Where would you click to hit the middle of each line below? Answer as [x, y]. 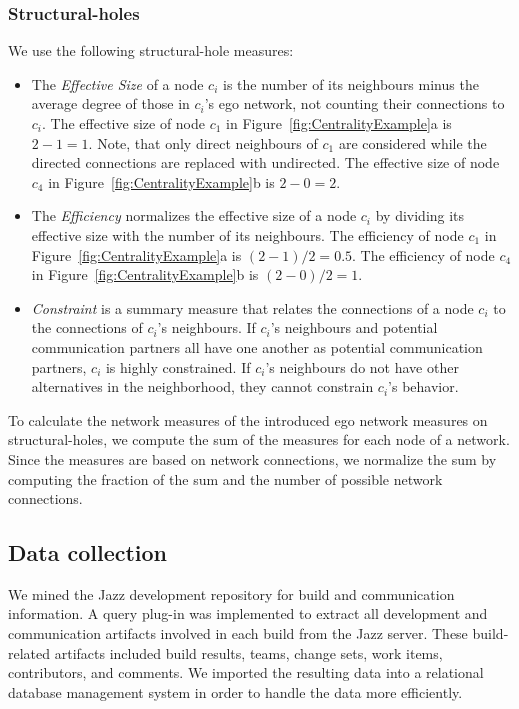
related [29, 652]
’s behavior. [423, 386]
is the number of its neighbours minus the [351, 83]
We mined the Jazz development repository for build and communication [231, 593]
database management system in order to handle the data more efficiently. [235, 691]
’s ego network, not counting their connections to [354, 103]
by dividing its [420, 215]
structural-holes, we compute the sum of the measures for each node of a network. [259, 439]
